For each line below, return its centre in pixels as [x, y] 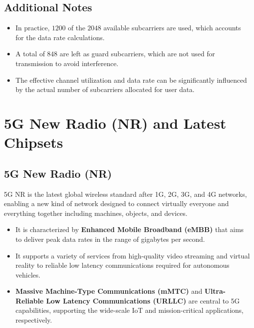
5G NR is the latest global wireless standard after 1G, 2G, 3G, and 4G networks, [126, 194]
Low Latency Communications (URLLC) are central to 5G [143, 300]
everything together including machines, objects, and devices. [96, 213]
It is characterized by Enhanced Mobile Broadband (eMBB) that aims [129, 229]
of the [77, 28]
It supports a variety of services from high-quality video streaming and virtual [133, 255]
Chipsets [34, 142]
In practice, [33, 28]
